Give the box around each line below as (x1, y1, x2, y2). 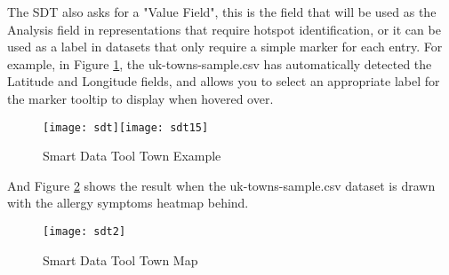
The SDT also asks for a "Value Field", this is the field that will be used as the (7, 3, 437, 20)
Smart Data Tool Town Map (43, 250, 198, 269)
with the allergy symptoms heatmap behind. (7, 193, 249, 212)
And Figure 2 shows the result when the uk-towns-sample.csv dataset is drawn (7, 176, 436, 194)
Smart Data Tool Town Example (43, 146, 221, 165)
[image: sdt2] (43, 225, 126, 238)
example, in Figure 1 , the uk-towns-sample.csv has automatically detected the (7, 54, 432, 73)
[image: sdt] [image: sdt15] (43, 121, 209, 134)
